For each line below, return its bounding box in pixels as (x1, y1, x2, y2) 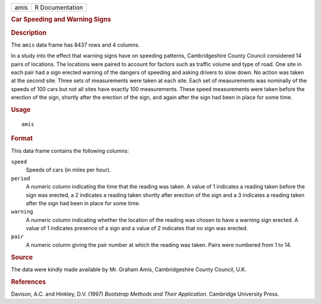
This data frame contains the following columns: (11, 147, 129, 154)
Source (11, 253, 33, 261)
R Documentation (34, 4, 83, 11)
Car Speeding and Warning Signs (11, 15, 111, 24)
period (11, 175, 30, 181)
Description (11, 29, 47, 37)
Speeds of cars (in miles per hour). (26, 167, 111, 174)
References (11, 277, 46, 286)
